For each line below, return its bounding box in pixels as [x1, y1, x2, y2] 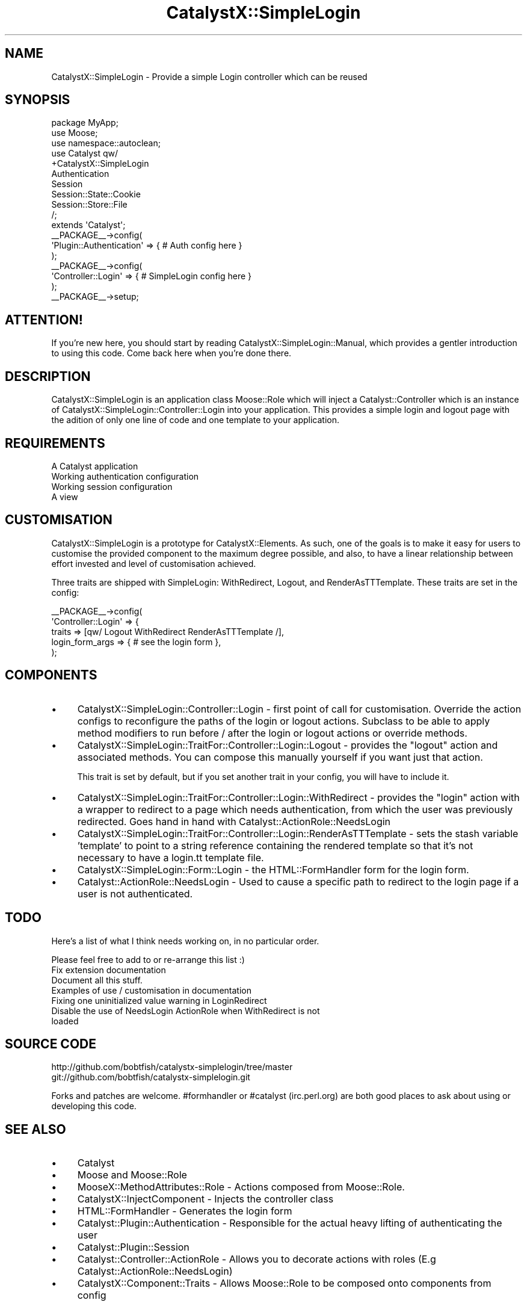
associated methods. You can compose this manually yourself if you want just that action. [77, 750, 483, 763]
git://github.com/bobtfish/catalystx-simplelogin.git [51, 1072, 250, 1083]
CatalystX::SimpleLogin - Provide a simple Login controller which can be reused [51, 71, 368, 82]
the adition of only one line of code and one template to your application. [51, 415, 340, 426]
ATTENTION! [5, 312, 83, 327]
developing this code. [51, 1101, 137, 1112]
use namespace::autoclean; [51, 138, 161, 149]
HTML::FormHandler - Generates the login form [77, 1205, 292, 1218]
